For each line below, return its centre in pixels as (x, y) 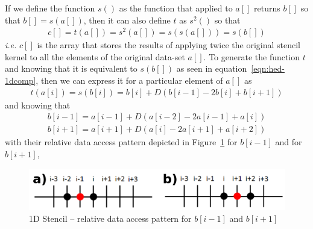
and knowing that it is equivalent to (71, 68)
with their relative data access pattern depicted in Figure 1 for (121, 142)
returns (267, 8)
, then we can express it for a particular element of (129, 80)
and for (289, 142)
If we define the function (50, 8)
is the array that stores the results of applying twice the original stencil (169, 45)
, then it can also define (127, 20)
